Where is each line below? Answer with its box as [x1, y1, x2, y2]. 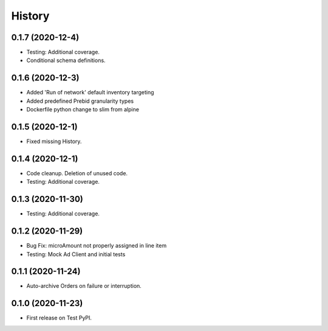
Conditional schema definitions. [26, 57, 106, 64]
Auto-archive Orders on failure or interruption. [26, 282, 142, 290]
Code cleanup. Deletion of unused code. [26, 169, 128, 176]
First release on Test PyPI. [26, 314, 92, 322]
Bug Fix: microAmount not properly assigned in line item [26, 242, 167, 249]
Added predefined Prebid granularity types [26, 97, 134, 105]
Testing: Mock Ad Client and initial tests [26, 250, 126, 258]
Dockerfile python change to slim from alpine [26, 106, 140, 113]
